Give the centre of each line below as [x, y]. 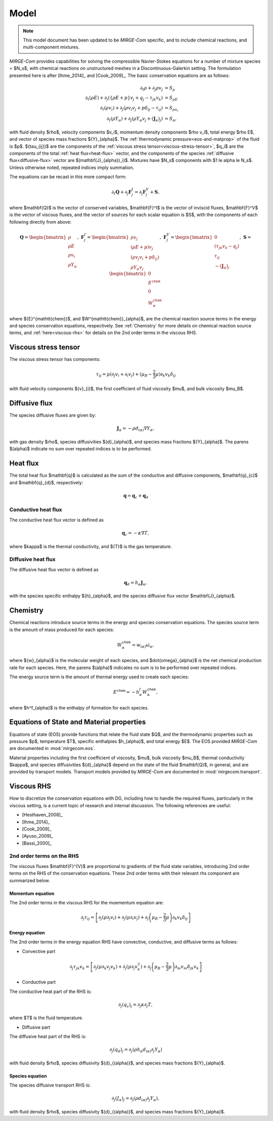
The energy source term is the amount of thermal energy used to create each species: [99, 677]
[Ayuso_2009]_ [38, 836]
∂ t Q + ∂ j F [122, 193]
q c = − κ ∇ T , [135, 533]
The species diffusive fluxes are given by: [53, 416]
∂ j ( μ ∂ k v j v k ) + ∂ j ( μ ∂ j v [116, 967]
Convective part [39, 951]
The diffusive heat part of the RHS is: [48, 1036]
